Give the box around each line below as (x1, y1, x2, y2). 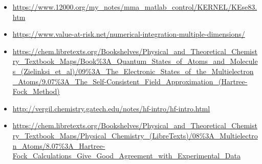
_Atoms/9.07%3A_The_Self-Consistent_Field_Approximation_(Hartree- (12, 76, 248, 86)
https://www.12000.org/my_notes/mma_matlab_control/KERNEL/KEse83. (12, 2, 257, 12)
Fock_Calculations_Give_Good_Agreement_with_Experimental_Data (12, 150, 241, 161)
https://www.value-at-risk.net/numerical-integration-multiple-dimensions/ (12, 29, 245, 39)
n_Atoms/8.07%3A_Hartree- (12, 140, 105, 151)
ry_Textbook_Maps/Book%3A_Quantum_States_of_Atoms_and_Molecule (12, 56, 258, 66)
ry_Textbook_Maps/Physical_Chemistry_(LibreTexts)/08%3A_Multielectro (12, 130, 258, 140)
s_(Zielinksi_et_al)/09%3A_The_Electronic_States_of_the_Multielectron (12, 65, 254, 76)
